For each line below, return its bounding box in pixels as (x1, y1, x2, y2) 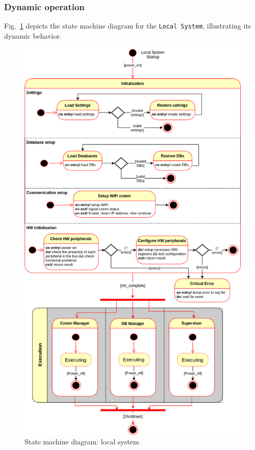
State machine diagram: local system (24, 436, 139, 447)
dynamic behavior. (4, 30, 62, 41)
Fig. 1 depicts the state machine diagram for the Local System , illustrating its (4, 20, 251, 31)
